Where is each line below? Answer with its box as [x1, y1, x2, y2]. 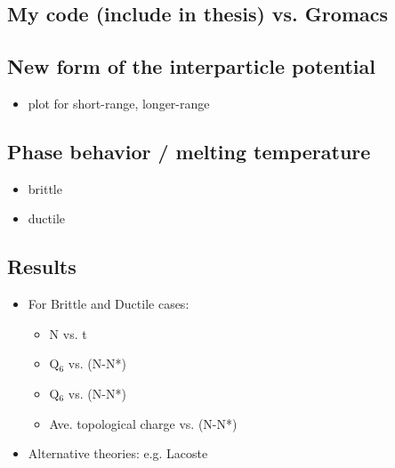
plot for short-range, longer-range [28, 93, 210, 112]
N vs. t [49, 324, 87, 343]
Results [7, 253, 77, 280]
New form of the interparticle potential [7, 52, 375, 80]
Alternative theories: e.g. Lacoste [28, 444, 208, 463]
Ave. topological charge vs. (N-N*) [49, 414, 238, 432]
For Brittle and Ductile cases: [28, 295, 189, 313]
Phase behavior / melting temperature [7, 137, 371, 165]
